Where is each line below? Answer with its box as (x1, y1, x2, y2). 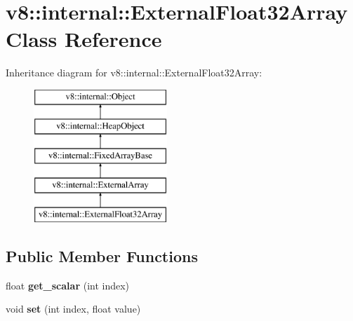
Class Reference (6, 25, 162, 53)
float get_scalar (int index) (6, 278, 130, 292)
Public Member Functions (6, 245, 198, 266)
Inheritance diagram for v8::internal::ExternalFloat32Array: (6, 65, 262, 80)
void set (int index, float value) (6, 301, 141, 316)
